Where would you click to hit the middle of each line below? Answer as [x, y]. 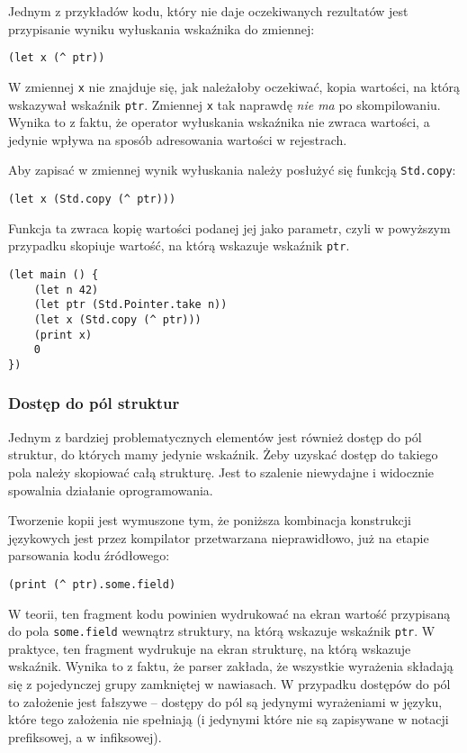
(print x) [63, 335]
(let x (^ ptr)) [57, 58]
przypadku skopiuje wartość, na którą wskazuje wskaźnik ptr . [179, 245]
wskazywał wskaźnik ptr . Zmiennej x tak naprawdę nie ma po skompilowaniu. [225, 104]
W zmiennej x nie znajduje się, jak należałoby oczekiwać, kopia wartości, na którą [234, 86]
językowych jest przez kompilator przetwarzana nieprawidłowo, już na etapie [219, 537]
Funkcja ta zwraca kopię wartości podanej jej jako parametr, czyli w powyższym [229, 227]
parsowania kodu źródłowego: [89, 555]
